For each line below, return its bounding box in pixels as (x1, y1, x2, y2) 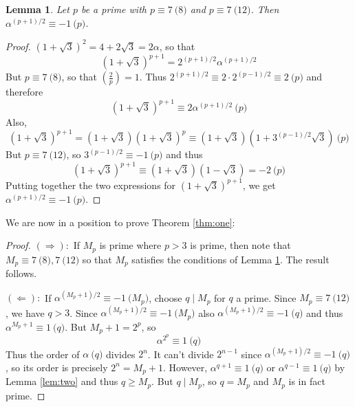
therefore (6, 85, 43, 99)
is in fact (288, 374, 325, 388)
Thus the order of (6, 346, 80, 361)
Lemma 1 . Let (6, 2, 69, 16)
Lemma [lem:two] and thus (6, 374, 118, 388)
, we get (242, 177, 276, 192)
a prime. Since (236, 290, 297, 305)
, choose (149, 290, 182, 305)
